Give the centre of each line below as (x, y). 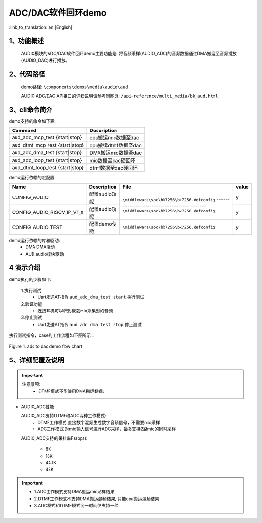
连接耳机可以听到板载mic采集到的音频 (75, 311)
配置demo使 (103, 224)
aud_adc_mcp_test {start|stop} (47, 137)
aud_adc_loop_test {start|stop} (47, 160)
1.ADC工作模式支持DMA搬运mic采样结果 (74, 492)
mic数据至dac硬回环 (113, 161)
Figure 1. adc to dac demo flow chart (46, 346)
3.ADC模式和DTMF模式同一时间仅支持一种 (76, 505)
